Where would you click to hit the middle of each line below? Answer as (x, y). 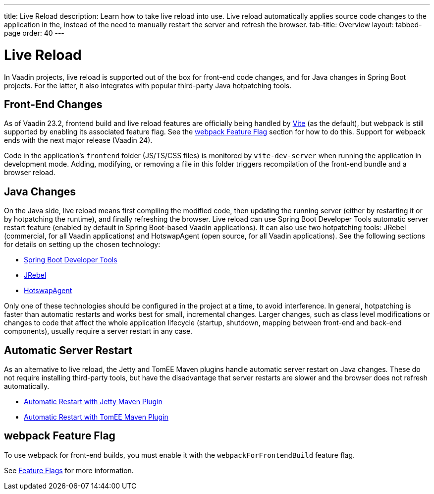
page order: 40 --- (34, 33)
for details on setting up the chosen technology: (82, 245)
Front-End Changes (53, 104)
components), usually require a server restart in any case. (98, 331)
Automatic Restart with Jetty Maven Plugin (93, 402)
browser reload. (30, 173)
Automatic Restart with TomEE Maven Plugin (96, 417)
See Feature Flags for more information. (69, 470)
